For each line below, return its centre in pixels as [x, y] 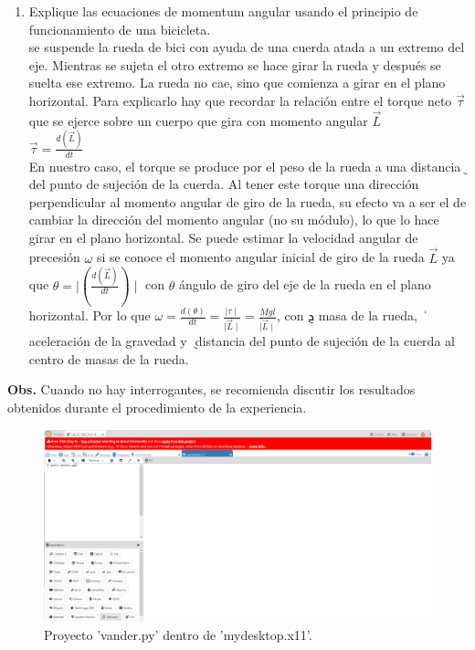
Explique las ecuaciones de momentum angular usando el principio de [223, 11]
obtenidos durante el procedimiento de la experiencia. [157, 407]
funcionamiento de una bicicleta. [120, 29]
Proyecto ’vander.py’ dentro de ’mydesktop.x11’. [178, 634]
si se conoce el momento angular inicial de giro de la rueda [260, 257]
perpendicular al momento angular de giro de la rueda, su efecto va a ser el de [248, 201]
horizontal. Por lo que [90, 315]
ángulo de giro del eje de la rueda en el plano [305, 284]
